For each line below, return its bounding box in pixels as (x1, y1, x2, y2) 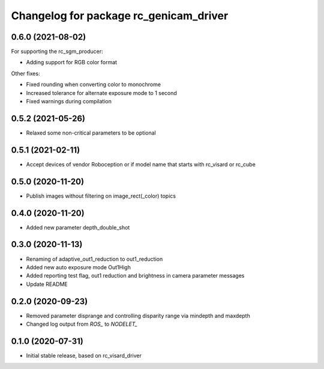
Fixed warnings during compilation (26, 98, 112, 105)
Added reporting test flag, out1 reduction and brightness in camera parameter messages (26, 272, 245, 279)
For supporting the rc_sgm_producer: (11, 48, 103, 55)
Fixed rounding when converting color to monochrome (26, 81, 161, 88)
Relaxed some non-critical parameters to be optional (26, 129, 156, 136)
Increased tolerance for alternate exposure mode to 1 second (26, 89, 177, 96)
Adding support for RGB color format (26, 59, 117, 66)
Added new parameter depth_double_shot (26, 224, 130, 231)
